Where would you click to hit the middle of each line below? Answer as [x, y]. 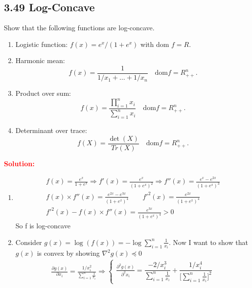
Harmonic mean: [40, 60]
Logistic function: [42, 44]
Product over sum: [43, 93]
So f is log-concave [43, 226]
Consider [29, 242]
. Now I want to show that [208, 242]
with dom [155, 44]
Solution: [19, 163]
